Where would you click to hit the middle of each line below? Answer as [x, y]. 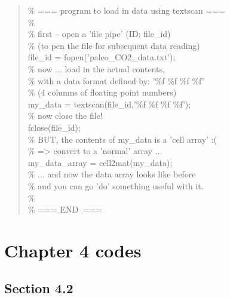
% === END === [65, 209]
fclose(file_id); [54, 127]
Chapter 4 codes [73, 250]
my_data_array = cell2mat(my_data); [100, 162]
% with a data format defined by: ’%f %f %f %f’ [116, 80]
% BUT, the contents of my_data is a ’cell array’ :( [122, 139]
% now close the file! [65, 116]
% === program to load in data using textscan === [127, 10]
